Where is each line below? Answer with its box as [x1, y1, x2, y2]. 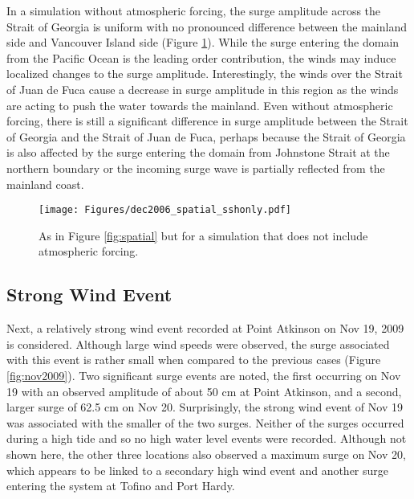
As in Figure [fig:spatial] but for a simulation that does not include [39, 227, 368, 243]
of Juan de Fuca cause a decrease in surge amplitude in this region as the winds [6, 80, 399, 97]
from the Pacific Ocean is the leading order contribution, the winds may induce [6, 49, 396, 66]
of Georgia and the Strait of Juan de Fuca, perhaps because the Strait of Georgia [6, 128, 406, 145]
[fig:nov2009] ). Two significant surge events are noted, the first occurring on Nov [6, 366, 401, 383]
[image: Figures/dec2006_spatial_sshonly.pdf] [39, 204, 291, 216]
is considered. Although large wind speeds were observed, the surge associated [6, 335, 390, 352]
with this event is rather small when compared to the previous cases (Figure [6, 351, 381, 368]
